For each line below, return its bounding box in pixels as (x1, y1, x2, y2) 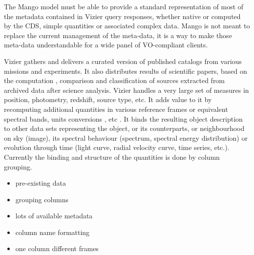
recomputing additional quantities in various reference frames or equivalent (4, 104, 228, 114)
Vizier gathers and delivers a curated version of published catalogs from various (4, 56, 242, 66)
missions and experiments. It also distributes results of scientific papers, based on (4, 65, 247, 76)
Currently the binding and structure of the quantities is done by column (4, 151, 220, 162)
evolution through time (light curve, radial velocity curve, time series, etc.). (4, 142, 230, 152)
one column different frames (15, 243, 99, 254)
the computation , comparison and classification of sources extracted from (4, 75, 225, 85)
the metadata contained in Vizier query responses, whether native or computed (4, 11, 241, 21)
